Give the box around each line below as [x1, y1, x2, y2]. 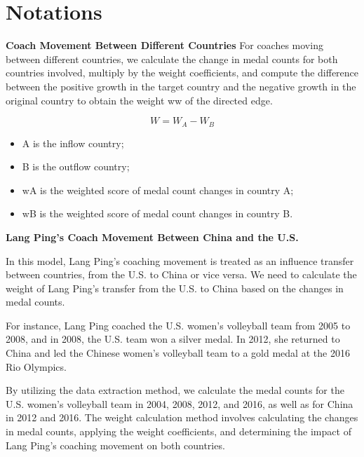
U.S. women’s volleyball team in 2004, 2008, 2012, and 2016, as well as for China [6, 396, 353, 411]
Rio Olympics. [6, 359, 67, 374]
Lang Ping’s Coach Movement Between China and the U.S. [6, 229, 299, 244]
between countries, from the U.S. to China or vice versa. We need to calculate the [6, 267, 357, 282]
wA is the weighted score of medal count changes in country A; [22, 182, 294, 197]
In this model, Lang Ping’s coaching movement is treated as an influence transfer [6, 253, 354, 268]
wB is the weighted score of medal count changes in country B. [22, 206, 293, 221]
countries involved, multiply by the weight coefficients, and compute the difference [6, 65, 359, 80]
